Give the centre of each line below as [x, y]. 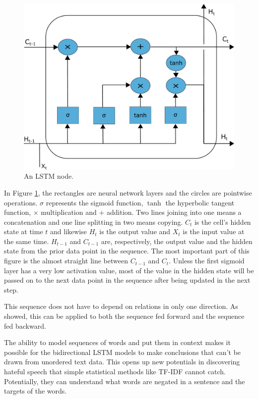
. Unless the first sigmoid [207, 261]
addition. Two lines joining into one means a [174, 212]
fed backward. [25, 325]
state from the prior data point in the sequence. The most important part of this [127, 251]
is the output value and [135, 231]
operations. [21, 202]
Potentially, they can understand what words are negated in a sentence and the [125, 381]
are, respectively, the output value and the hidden [177, 241]
